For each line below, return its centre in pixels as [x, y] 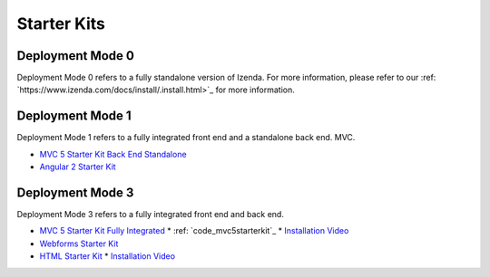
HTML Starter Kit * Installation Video [108, 256]
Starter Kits [61, 24]
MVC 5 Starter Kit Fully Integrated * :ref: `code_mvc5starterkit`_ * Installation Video [194, 231]
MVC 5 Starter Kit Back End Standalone [113, 154]
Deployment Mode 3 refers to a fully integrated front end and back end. [151, 215]
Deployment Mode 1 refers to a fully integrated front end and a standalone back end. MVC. [186, 138]
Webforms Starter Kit [79, 244]
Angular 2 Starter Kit [78, 167]
